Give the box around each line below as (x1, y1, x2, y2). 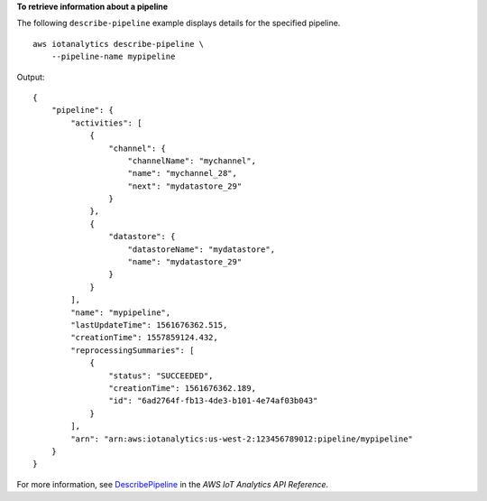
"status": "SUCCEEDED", (108, 370, 214, 381)
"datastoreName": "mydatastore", (127, 244, 275, 255)
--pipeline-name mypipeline (51, 51, 176, 62)
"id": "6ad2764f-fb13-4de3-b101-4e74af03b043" (108, 395, 318, 406)
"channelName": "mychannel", (127, 155, 257, 166)
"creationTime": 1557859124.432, (70, 332, 218, 343)
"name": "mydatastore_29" (127, 257, 243, 267)
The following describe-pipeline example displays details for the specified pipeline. (16, 18, 341, 29)
